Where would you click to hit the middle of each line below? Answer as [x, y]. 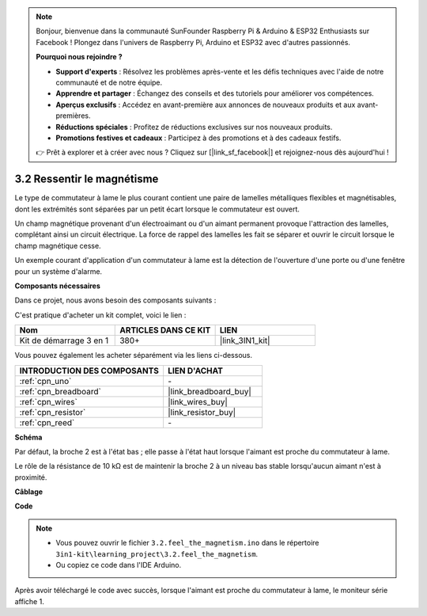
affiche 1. [30, 601]
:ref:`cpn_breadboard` [60, 391]
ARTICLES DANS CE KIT [165, 330]
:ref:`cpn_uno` [45, 381]
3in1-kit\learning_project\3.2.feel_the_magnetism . [157, 553]
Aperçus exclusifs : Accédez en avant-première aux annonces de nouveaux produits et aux [206, 105]
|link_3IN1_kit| [245, 340]
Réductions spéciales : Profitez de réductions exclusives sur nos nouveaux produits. [194, 127]
